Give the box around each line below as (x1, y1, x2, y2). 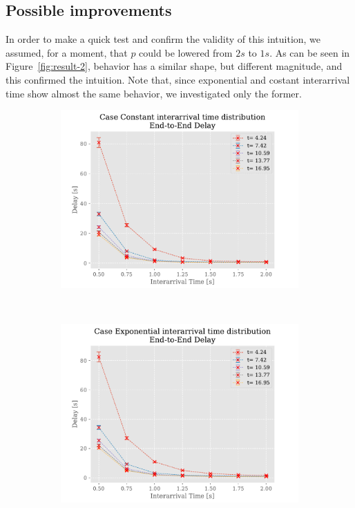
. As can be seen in (269, 45, 350, 59)
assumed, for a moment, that (6, 45, 128, 59)
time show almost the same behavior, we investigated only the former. (6, 86, 302, 100)
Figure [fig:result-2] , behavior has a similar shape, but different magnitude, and (6, 59, 343, 73)
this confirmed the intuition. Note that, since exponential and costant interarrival (6, 72, 350, 86)
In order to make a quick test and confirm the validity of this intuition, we (6, 32, 321, 46)
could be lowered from (139, 45, 233, 59)
